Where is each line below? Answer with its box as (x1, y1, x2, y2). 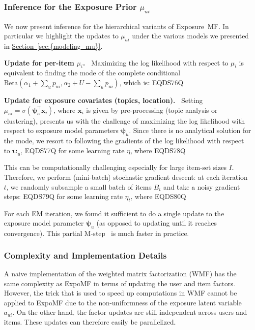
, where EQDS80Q (130, 191, 186, 201)
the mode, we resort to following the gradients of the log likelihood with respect (4, 135, 244, 145)
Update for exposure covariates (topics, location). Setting (4, 95, 203, 105)
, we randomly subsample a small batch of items (6, 181, 152, 192)
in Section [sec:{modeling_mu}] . (4, 40, 103, 51)
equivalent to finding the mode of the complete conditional (4, 67, 180, 78)
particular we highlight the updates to (4, 31, 119, 41)
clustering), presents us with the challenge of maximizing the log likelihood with (4, 115, 245, 126)
